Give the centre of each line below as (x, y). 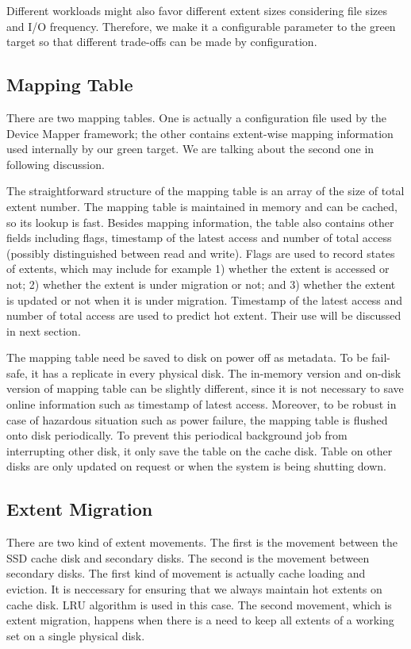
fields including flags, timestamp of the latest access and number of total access (199, 238)
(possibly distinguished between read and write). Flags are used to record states (201, 253)
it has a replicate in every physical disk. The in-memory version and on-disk (216, 373)
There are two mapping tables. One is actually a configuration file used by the (197, 117)
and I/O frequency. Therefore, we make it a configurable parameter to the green (201, 26)
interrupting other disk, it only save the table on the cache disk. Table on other (200, 450)
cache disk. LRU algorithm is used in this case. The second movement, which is (199, 604)
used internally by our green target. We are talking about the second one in (190, 149)
